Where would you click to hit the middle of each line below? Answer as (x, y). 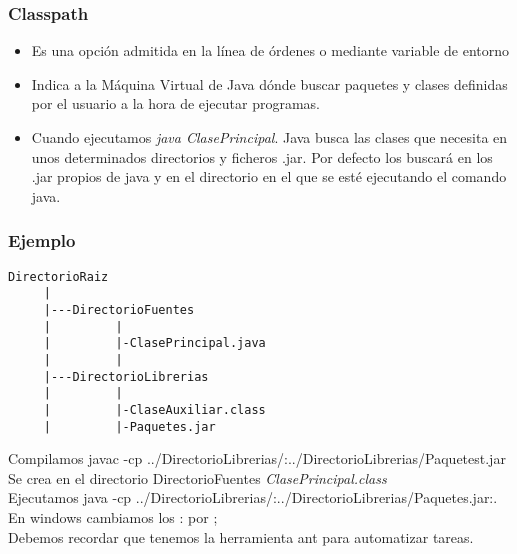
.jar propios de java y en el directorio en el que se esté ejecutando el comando (269, 176)
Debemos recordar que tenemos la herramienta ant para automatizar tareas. (241, 536)
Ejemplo (42, 240)
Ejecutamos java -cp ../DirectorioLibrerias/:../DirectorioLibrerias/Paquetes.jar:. (253, 497)
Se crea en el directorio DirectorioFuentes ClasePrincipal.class (197, 477)
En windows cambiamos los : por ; (113, 516)
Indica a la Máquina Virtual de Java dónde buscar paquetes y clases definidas (269, 83)
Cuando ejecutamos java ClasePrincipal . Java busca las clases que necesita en (269, 137)
